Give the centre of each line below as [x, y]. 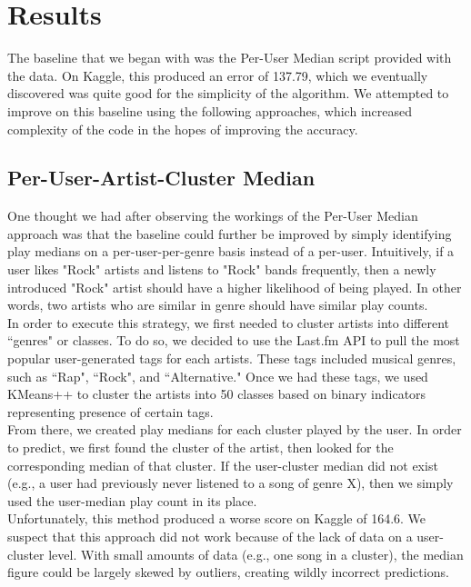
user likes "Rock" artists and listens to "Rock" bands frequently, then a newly [222, 269]
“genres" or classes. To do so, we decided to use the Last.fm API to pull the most [234, 340]
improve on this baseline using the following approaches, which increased [210, 110]
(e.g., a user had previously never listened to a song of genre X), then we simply [230, 483]
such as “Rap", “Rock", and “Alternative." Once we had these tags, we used [218, 376]
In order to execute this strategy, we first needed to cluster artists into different [229, 322]
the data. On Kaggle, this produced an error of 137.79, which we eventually [218, 75]
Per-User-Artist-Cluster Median [161, 178]
